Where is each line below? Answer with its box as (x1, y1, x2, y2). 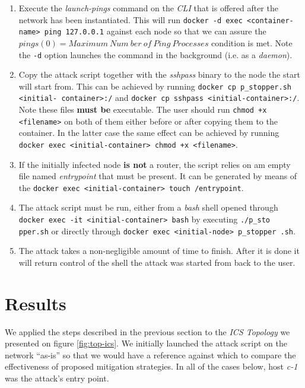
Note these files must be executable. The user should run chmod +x (18, 103, 267, 116)
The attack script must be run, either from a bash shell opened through (18, 201, 278, 214)
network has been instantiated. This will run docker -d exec (18, 13, 243, 26)
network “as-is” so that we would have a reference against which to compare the (5, 348, 296, 361)
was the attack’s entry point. (5, 372, 109, 384)
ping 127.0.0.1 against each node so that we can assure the (44, 25, 266, 37)
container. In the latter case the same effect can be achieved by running (18, 126, 279, 139)
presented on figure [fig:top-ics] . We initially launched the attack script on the (5, 337, 288, 349)
